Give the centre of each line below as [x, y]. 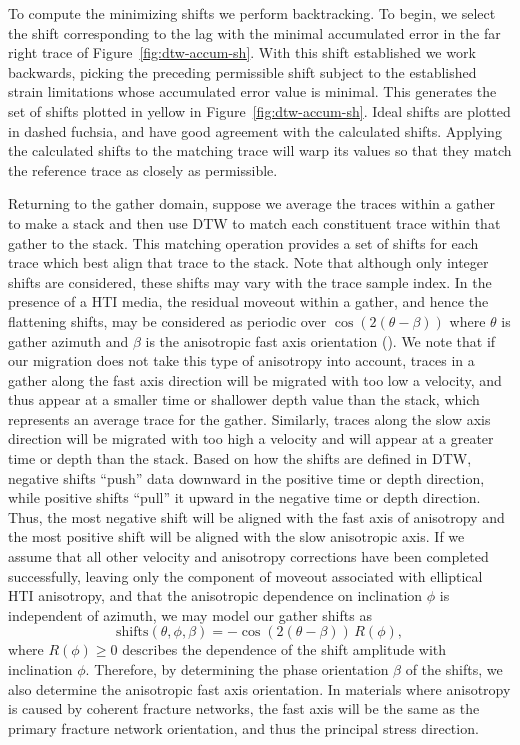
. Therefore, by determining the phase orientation [237, 669]
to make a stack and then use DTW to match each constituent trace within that [254, 222]
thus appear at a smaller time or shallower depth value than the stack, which [244, 399]
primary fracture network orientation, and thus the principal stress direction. [243, 727]
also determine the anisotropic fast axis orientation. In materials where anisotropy [259, 688]
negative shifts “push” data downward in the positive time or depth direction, [246, 477]
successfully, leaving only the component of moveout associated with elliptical [245, 575]
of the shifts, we [454, 669]
